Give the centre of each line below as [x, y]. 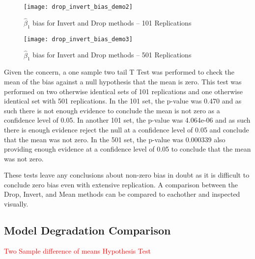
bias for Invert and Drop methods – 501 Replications [112, 55]
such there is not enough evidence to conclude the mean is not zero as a [112, 110]
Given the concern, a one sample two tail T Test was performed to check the [119, 72]
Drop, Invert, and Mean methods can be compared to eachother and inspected [122, 194]
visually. [16, 204]
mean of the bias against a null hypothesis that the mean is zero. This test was [123, 81]
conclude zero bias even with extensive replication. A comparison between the [121, 184]
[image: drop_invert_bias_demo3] [78, 39]
